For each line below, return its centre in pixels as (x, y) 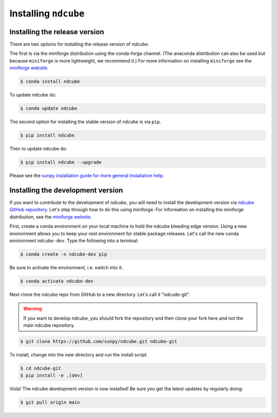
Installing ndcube (47, 13)
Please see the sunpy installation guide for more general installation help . (87, 176)
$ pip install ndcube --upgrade (61, 162)
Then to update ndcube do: (38, 149)
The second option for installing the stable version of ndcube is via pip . (85, 122)
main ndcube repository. (49, 325)
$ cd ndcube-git (41, 369)
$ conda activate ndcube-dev (57, 281)
